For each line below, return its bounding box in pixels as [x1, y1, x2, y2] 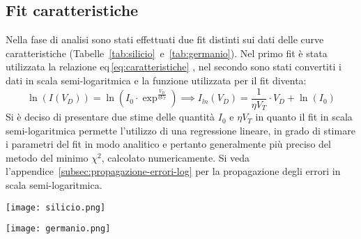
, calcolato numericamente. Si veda [101, 150, 250, 164]
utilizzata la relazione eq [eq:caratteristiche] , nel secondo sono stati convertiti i [6, 59, 341, 74]
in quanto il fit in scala [255, 109, 353, 124]
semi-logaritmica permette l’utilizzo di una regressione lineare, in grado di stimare [6, 123, 355, 137]
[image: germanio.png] [6, 224, 111, 234]
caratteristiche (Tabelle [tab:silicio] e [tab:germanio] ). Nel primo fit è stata [6, 45, 328, 60]
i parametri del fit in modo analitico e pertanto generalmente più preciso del [6, 137, 331, 151]
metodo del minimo [6, 150, 89, 164]
